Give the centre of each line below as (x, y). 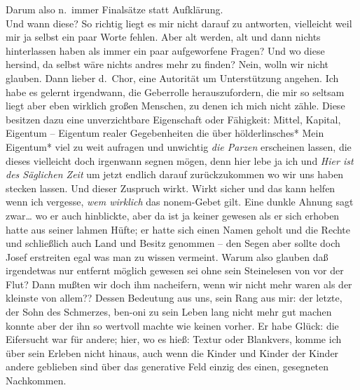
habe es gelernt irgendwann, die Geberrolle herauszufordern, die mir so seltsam (175, 92)
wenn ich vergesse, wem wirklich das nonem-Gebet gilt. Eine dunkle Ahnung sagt (180, 202)
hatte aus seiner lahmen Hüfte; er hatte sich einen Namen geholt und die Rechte (178, 229)
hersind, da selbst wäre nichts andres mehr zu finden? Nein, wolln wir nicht (167, 64)
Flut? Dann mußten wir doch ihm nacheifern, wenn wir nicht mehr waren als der (179, 284)
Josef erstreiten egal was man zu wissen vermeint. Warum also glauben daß (167, 256)
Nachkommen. (36, 381)
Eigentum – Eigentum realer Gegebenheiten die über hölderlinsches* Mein (165, 133)
